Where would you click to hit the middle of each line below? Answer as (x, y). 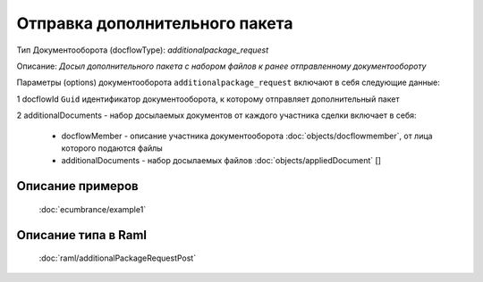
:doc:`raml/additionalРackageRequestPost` (118, 258)
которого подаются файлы (112, 148)
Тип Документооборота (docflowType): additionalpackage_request (143, 50)
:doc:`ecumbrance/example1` (93, 209)
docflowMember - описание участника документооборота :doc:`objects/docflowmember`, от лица (247, 136)
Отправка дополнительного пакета (155, 23)
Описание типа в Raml (82, 235)
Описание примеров (77, 186)
